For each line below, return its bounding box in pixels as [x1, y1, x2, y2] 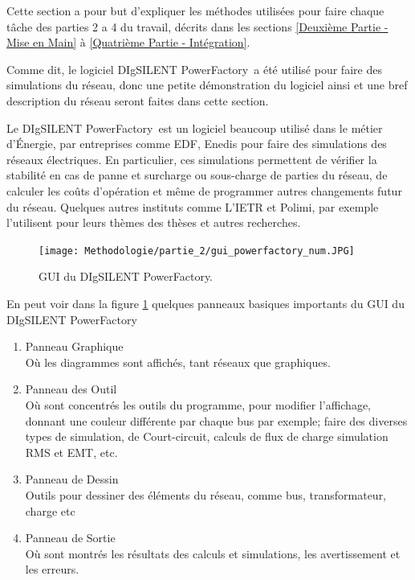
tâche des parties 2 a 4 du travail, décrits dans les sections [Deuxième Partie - [6, 18, 389, 35]
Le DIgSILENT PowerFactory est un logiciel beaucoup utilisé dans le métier [6, 119, 383, 136]
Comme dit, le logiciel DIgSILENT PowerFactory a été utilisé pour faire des [6, 60, 382, 77]
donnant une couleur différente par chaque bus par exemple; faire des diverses [25, 412, 408, 429]
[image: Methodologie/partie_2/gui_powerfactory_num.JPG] [39, 245, 355, 257]
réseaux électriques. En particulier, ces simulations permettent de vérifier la [6, 150, 377, 167]
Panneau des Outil [25, 380, 117, 397]
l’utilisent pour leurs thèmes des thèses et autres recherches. [6, 214, 301, 231]
